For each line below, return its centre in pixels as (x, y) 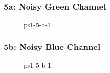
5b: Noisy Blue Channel (52, 46)
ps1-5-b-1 (38, 65)
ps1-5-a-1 (37, 25)
